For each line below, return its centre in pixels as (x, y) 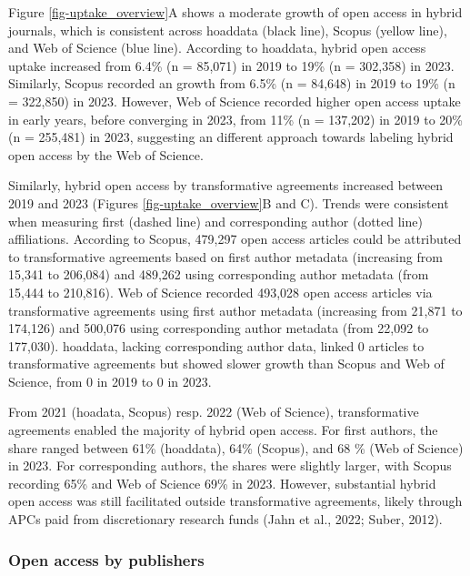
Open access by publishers (106, 559)
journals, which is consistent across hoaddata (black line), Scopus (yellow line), (228, 30)
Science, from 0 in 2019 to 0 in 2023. (110, 381)
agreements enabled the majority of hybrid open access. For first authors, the (223, 430)
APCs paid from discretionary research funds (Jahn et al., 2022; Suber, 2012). (225, 519)
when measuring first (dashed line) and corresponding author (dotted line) (215, 221)
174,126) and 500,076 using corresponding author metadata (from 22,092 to (219, 328)
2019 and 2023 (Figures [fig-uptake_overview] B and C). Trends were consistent (229, 202)
